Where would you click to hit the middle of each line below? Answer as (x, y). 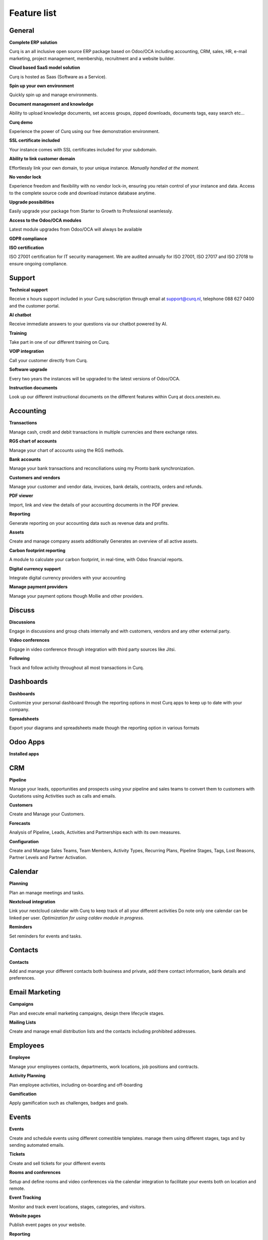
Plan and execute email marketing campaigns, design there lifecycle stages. (87, 1013)
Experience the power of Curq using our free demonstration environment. (84, 131)
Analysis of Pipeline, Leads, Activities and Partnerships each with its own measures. (95, 832)
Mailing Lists (23, 1022)
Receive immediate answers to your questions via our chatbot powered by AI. (88, 324)
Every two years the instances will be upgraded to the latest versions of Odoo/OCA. (95, 378)
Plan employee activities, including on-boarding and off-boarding (76, 1085)
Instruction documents (33, 388)
